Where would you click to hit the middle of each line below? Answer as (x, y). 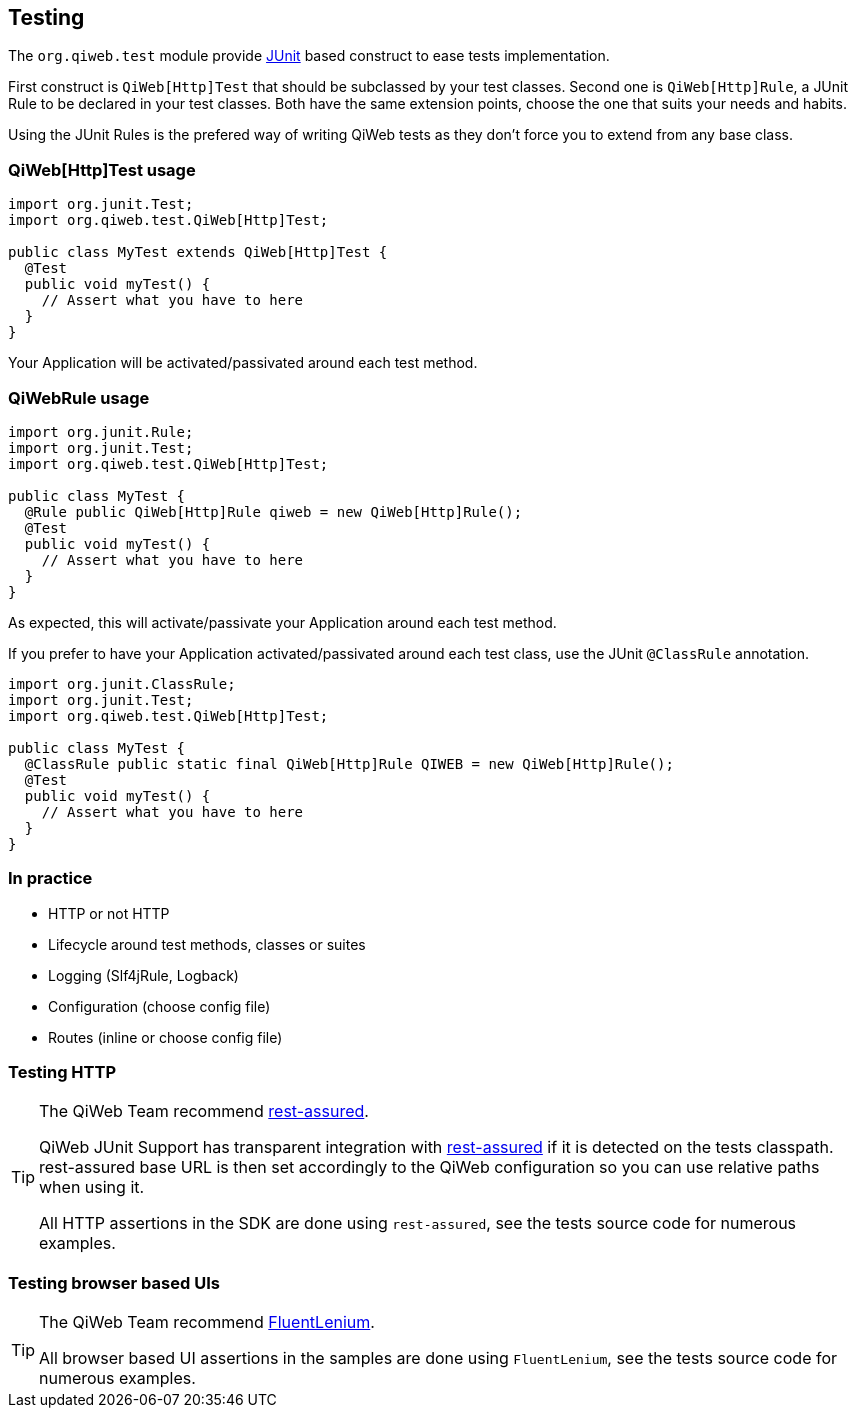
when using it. (92, 1187)
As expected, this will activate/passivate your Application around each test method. (282, 622)
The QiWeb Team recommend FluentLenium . (207, 1322)
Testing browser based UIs (114, 1282)
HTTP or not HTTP (109, 913)
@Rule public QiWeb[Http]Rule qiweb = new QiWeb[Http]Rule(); (273, 511)
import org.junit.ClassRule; (122, 683)
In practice (50, 878)
